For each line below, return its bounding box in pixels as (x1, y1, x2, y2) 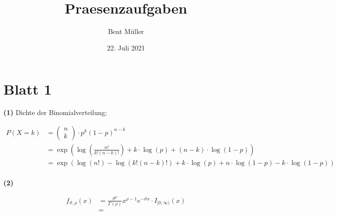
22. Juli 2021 (107, 42, 145, 52)
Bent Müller (108, 26, 144, 36)
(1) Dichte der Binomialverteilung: (3, 107, 107, 117)
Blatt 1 (3, 79, 52, 99)
